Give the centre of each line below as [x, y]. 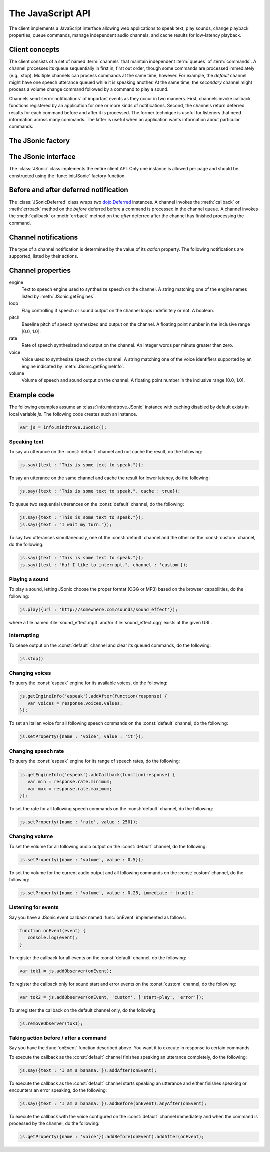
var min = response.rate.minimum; [70, 782]
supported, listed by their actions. [44, 256]
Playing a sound [29, 579]
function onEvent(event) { [53, 930]
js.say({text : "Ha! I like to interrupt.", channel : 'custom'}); [104, 565]
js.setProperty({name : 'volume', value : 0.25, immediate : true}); [107, 893]
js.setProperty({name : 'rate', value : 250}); [79, 822]
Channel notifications [44, 237]
